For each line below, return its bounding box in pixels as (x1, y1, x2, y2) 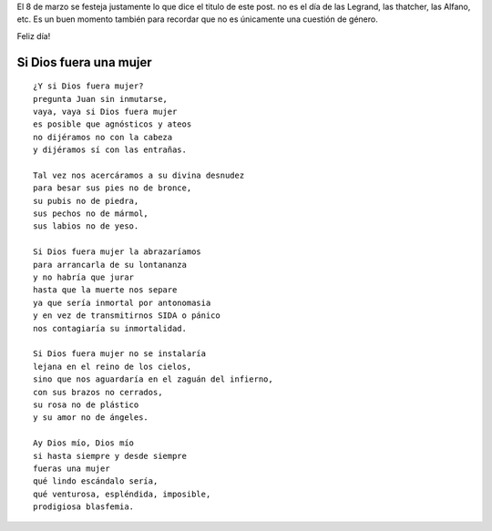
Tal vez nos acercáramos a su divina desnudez (33, 169, 245, 180)
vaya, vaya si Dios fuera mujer (33, 106, 178, 117)
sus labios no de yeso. (33, 221, 139, 231)
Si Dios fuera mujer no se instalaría (33, 349, 207, 359)
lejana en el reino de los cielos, (33, 361, 192, 372)
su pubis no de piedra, (33, 196, 139, 206)
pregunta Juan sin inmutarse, (33, 94, 169, 104)
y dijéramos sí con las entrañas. (33, 145, 187, 155)
